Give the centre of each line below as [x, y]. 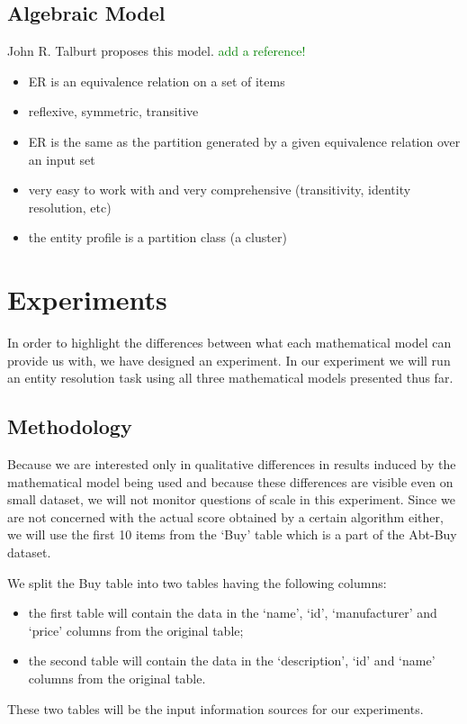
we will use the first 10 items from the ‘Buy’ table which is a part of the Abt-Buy [232, 534]
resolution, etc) [70, 207]
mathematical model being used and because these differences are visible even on [230, 481]
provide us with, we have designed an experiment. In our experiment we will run [229, 360]
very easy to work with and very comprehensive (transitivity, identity [220, 190]
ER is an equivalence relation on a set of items [157, 81]
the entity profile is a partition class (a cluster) [157, 237]
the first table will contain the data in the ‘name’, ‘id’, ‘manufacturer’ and [233, 613]
